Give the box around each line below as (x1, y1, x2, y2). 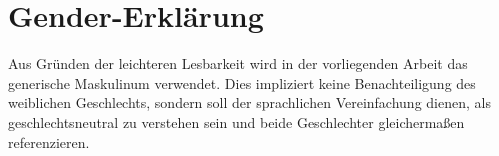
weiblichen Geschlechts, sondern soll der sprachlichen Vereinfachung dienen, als (8, 92, 491, 113)
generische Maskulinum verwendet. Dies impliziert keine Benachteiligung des (8, 72, 476, 93)
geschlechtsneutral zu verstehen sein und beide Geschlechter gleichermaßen (8, 111, 465, 132)
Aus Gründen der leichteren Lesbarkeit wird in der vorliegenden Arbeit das (8, 53, 468, 74)
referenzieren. (8, 131, 90, 152)
